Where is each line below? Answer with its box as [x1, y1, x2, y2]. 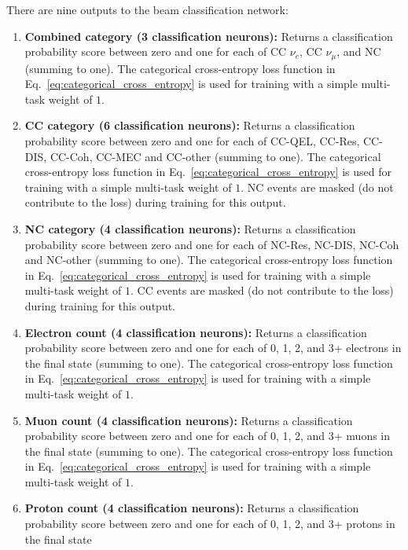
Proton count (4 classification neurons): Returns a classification [24, 500, 359, 516]
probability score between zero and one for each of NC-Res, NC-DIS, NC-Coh [24, 236, 399, 252]
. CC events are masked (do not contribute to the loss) [130, 282, 394, 299]
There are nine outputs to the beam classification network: [6, 2, 289, 17]
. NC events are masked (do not [241, 178, 394, 195]
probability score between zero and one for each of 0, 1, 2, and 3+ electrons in [24, 339, 402, 356]
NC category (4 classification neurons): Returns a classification [24, 220, 356, 236]
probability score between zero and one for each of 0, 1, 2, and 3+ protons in [24, 515, 395, 532]
